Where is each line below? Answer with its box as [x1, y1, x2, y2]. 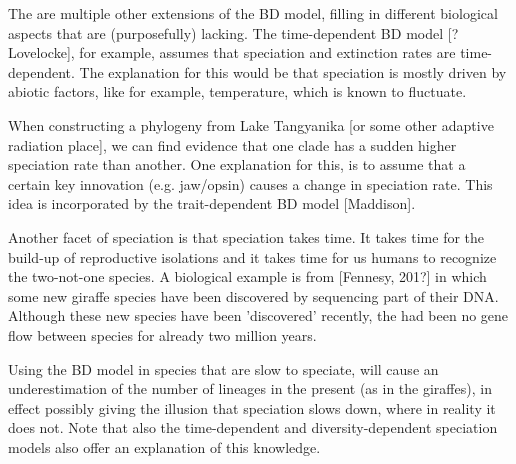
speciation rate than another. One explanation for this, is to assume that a [8, 154, 466, 175]
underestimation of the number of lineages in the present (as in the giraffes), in [8, 378, 492, 399]
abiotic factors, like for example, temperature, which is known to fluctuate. [8, 81, 467, 102]
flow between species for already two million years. [8, 324, 317, 345]
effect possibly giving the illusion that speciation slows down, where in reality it [8, 397, 496, 418]
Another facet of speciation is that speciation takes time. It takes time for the [8, 226, 485, 247]
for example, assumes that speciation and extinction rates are [79, 42, 456, 63]
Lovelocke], [8, 42, 75, 63]
